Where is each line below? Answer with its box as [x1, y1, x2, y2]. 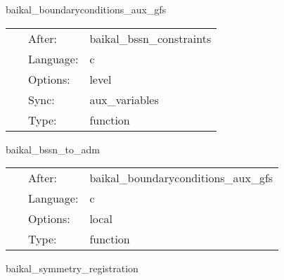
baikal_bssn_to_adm [6, 141, 100, 156]
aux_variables [89, 91, 159, 108]
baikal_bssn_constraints [89, 30, 212, 46]
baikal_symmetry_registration [6, 261, 138, 276]
